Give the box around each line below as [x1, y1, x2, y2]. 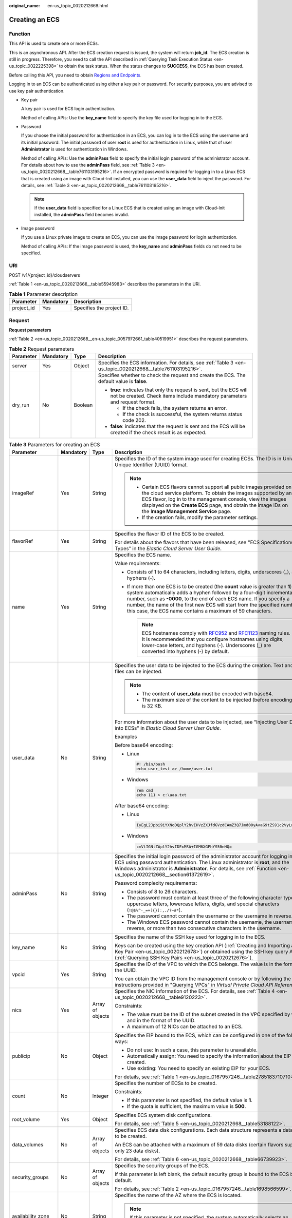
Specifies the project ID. [73, 304, 129, 311]
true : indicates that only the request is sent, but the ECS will [110, 386, 248, 393]
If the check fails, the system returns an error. [122, 405, 227, 412]
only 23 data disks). [114, 1147, 160, 1154]
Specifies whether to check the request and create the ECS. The [98, 372, 246, 379]
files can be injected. [114, 668, 163, 675]
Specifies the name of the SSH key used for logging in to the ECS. [114, 933, 266, 940]
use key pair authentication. [9, 88, 65, 94]
